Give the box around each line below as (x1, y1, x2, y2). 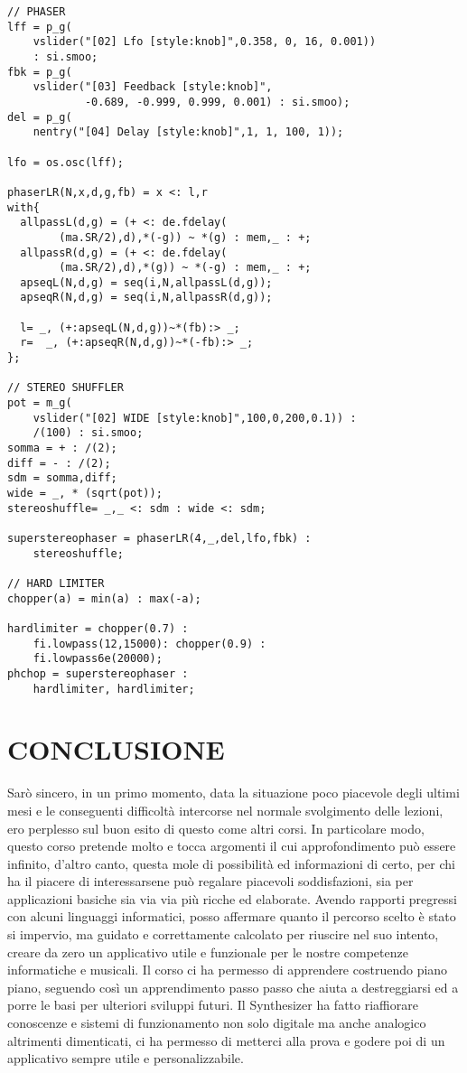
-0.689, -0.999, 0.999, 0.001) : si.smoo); (84, 95, 350, 108)
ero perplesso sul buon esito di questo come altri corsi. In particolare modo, (7, 818, 425, 837)
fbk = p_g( (7, 65, 72, 79)
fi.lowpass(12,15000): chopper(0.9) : (33, 637, 266, 650)
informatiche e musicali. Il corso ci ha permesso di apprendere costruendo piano (7, 960, 448, 979)
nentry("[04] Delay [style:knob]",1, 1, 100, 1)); (33, 126, 344, 139)
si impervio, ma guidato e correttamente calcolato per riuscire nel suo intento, (7, 925, 439, 944)
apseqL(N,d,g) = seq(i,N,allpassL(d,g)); (20, 275, 273, 289)
